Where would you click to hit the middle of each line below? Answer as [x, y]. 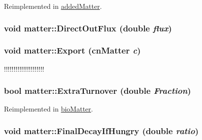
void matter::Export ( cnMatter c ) [72, 50]
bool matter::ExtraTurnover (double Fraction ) [98, 91]
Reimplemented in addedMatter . [53, 6]
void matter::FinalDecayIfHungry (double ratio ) [101, 130]
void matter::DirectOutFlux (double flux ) [88, 28]
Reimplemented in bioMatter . [49, 109]
